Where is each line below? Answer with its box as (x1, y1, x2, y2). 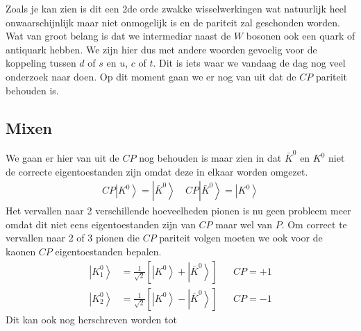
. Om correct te (281, 217, 347, 231)
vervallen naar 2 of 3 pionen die (6, 230, 140, 245)
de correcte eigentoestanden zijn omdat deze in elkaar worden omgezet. (6, 164, 308, 178)
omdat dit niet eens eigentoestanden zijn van (6, 217, 196, 231)
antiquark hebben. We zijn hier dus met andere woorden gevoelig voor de (6, 42, 317, 56)
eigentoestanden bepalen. (55, 244, 162, 259)
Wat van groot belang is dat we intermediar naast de (6, 28, 231, 43)
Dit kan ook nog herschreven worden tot (6, 312, 177, 326)
